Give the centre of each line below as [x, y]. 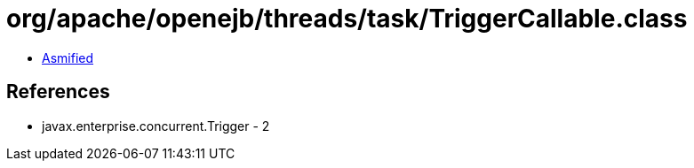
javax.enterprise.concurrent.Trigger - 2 [156, 126]
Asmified [68, 57]
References [58, 92]
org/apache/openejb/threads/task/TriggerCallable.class [347, 19]
